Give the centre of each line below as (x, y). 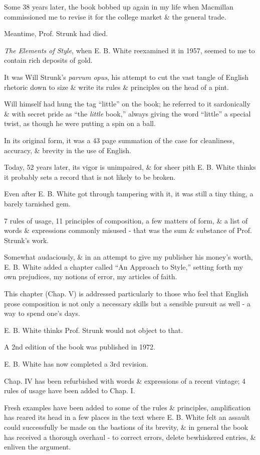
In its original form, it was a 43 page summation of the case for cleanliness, (119, 140)
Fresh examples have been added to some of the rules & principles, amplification (127, 407)
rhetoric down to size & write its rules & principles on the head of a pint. (116, 87)
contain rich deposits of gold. (48, 60)
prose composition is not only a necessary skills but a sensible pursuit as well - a (127, 303)
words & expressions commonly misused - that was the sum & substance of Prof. (128, 230)
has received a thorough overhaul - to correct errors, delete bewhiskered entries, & (130, 437)
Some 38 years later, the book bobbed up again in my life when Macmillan (119, 7)
